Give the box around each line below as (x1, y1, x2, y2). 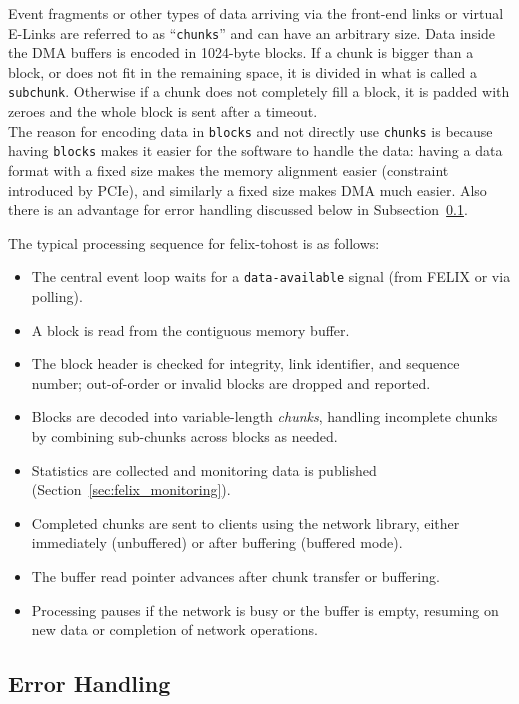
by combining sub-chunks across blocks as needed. (31, 426, 338, 446)
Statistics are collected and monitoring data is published (31, 459, 377, 480)
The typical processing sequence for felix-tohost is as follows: (8, 232, 380, 253)
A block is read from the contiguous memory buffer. (31, 319, 350, 340)
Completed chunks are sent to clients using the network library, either (31, 512, 460, 533)
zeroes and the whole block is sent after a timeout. (8, 101, 318, 122)
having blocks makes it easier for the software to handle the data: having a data (8, 140, 503, 161)
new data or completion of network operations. (31, 619, 318, 640)
